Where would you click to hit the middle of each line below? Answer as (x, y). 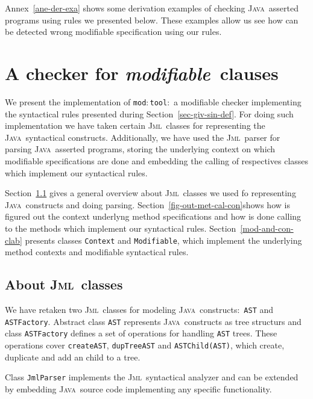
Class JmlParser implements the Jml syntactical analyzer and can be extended (152, 377)
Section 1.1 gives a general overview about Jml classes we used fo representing (150, 193)
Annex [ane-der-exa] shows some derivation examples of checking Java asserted (152, 8)
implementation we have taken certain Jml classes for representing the (135, 125)
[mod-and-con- (267, 228)
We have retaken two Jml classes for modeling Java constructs (121, 309)
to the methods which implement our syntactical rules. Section (121, 228)
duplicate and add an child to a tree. (73, 357)
